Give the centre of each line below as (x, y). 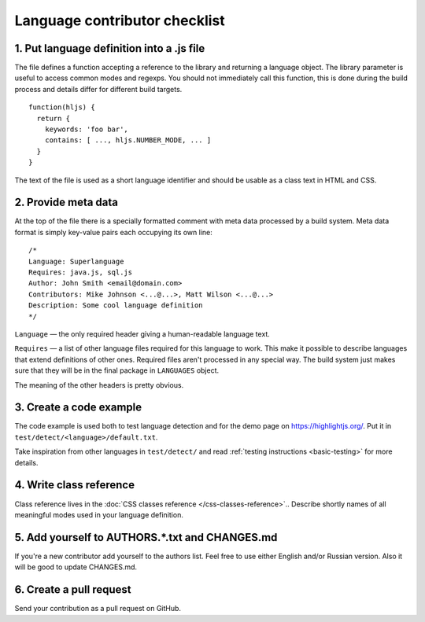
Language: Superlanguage (76, 261)
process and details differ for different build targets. (98, 89)
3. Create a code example (78, 408)
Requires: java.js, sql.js (81, 272)
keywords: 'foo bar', (87, 129)
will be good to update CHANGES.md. (76, 567)
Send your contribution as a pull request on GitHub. (98, 609)
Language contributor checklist (120, 20)
